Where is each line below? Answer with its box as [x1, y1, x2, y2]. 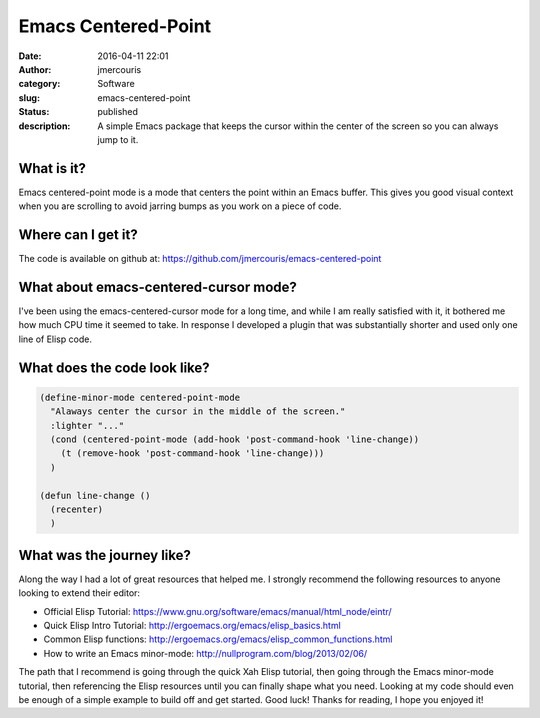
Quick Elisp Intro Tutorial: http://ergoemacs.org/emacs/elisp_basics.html [43, 619, 342, 631]
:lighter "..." [50, 420, 125, 431]
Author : [18, 63, 52, 75]
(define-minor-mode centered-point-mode [39, 391, 240, 403]
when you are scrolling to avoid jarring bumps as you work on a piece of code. [18, 200, 342, 212]
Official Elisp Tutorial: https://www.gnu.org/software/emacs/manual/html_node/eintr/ [43, 605, 392, 617]
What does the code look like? [18, 359, 210, 376]
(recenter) [50, 503, 104, 515]
